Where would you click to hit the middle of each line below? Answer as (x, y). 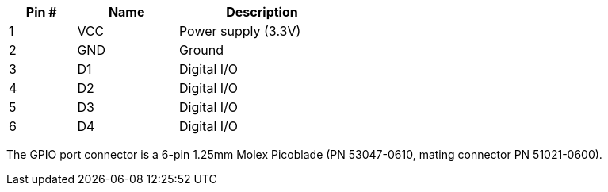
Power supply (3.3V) (240, 31)
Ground (201, 50)
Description (262, 12)
